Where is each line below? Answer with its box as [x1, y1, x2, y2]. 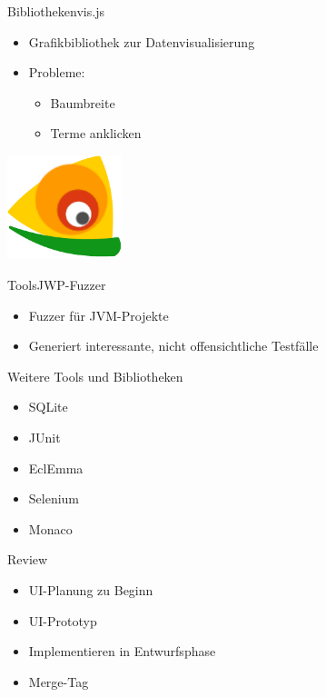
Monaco [28, 519, 73, 538]
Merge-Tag [28, 672, 89, 691]
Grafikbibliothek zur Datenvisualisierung [28, 32, 255, 51]
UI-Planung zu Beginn [28, 580, 153, 599]
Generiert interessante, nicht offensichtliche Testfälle [28, 336, 319, 355]
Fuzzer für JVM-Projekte [28, 305, 169, 324]
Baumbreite [50, 93, 115, 112]
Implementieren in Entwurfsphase [28, 642, 216, 661]
